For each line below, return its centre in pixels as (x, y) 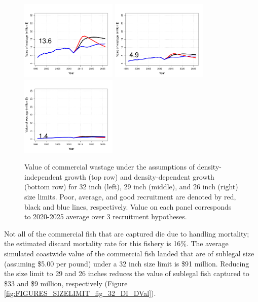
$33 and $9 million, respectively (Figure (66, 283)
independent (43, 176)
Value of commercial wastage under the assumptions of (109, 167)
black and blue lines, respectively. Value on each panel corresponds (128, 206)
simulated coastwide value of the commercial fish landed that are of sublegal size (129, 253)
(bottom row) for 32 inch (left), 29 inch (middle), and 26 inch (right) (131, 187)
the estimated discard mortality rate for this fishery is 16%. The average (116, 243)
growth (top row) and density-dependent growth (139, 176)
